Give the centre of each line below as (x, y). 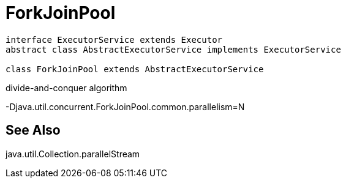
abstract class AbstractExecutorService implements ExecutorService (173, 49)
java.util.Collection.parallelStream (73, 154)
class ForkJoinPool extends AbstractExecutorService (135, 69)
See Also (33, 130)
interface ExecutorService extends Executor (114, 39)
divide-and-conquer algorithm (66, 88)
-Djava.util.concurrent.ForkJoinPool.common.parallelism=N (125, 106)
